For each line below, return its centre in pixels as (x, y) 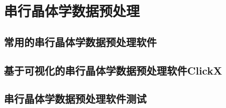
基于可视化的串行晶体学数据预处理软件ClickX (113, 70)
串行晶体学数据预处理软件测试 (75, 99)
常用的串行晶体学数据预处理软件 (80, 41)
